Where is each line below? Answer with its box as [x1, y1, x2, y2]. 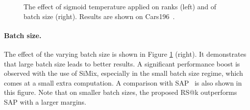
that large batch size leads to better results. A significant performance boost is [4, 58, 240, 68]
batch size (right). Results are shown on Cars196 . [24, 11, 175, 21]
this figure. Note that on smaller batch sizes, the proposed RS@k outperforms [4, 87, 237, 97]
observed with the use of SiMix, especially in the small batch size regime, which [4, 68, 243, 78]
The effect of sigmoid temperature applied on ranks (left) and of [24, 1, 217, 11]
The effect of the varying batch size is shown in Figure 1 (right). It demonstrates [4, 48, 247, 59]
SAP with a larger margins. [4, 96, 87, 107]
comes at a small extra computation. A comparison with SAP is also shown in [4, 77, 242, 88]
